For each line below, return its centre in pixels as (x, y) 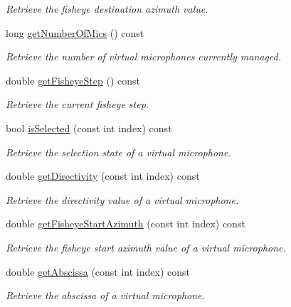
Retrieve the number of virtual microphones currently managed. (144, 56)
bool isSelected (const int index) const (89, 128)
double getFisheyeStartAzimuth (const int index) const (126, 223)
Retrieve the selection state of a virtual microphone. (118, 152)
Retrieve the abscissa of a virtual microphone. (105, 295)
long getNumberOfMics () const (75, 32)
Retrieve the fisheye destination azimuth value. (107, 9)
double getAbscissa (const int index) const (98, 271)
